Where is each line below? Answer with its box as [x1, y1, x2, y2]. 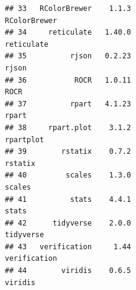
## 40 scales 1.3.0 [5, 171, 131, 180]
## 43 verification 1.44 [5, 242, 131, 251]
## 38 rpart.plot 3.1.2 [5, 123, 131, 132]
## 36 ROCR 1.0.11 [5, 75, 131, 85]
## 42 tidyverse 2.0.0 [5, 218, 131, 227]
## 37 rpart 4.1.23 [5, 99, 131, 108]
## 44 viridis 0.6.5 [5, 266, 131, 275]
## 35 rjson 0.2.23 [5, 52, 131, 61]
